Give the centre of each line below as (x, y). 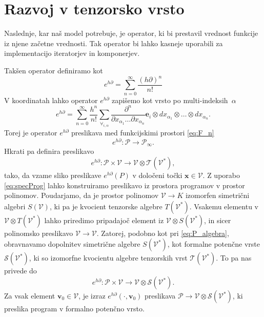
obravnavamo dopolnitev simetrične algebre (72, 244)
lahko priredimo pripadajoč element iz (104, 220)
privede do (21, 271)
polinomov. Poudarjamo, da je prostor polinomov (82, 195)
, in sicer (218, 220)
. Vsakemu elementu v (224, 206)
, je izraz (92, 296)
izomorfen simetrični (217, 195)
